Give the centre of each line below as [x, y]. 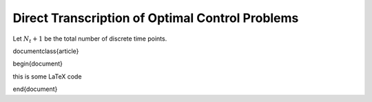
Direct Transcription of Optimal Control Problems [156, 18]
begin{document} [38, 64]
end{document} [35, 89]
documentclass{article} [46, 51]
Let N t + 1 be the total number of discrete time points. [90, 39]
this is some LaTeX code [47, 76]
